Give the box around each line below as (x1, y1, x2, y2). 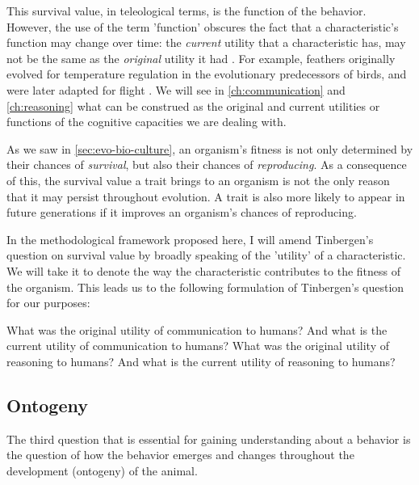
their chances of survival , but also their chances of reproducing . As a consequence (6, 156, 407, 173)
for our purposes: (6, 294, 90, 311)
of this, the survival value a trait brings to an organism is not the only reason (6, 171, 390, 188)
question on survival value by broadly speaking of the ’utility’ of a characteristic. (6, 247, 406, 264)
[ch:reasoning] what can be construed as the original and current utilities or (6, 97, 380, 114)
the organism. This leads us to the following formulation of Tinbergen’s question (6, 278, 404, 295)
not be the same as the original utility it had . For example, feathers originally (6, 49, 396, 66)
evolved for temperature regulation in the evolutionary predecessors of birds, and (6, 65, 407, 82)
